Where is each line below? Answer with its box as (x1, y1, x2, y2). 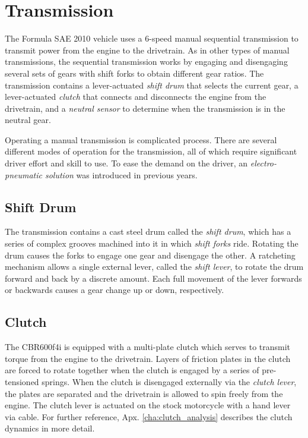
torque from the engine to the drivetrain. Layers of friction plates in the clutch (5, 352, 291, 364)
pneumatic (5, 168, 42, 181)
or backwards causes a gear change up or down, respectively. (5, 283, 224, 296)
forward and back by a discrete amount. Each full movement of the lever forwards (5, 272, 302, 284)
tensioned (5, 376, 39, 387)
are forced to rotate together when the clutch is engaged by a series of (5, 364, 259, 376)
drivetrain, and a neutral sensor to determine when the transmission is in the (5, 102, 285, 114)
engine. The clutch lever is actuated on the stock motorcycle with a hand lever (5, 399, 291, 411)
